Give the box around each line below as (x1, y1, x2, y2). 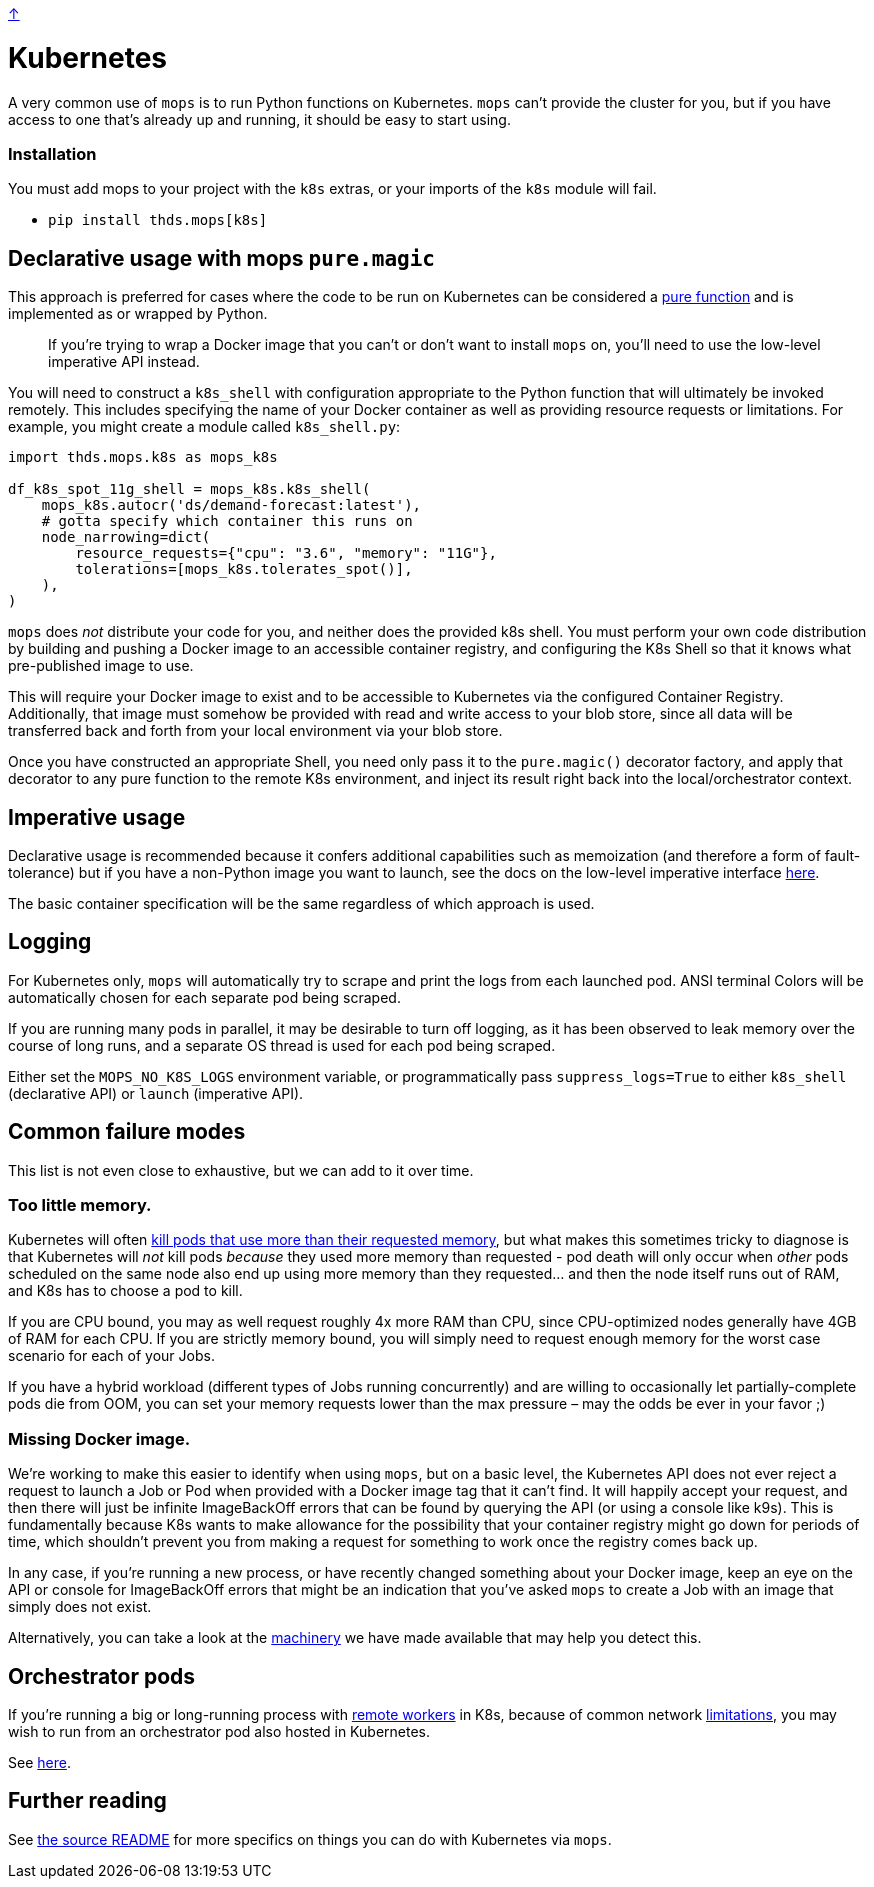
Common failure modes (8, 1119, 246, 1145)
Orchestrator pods (8, 1663, 196, 1689)
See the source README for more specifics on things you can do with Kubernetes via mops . (8, 1830, 612, 1848)
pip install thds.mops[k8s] (48, 212, 268, 229)
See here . (8, 1753, 71, 1771)
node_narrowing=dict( (41, 529, 211, 546)
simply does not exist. (8, 1598, 152, 1616)
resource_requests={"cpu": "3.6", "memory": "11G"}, (75, 545, 497, 562)
